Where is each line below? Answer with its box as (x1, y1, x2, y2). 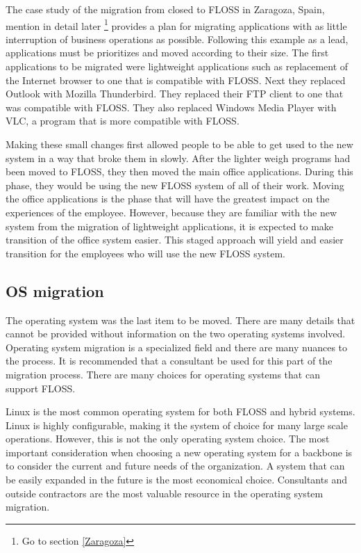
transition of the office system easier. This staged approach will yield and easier (6, 232, 344, 247)
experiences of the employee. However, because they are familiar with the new (6, 205, 337, 219)
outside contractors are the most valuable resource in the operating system (6, 486, 324, 500)
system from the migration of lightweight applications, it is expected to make (6, 218, 334, 233)
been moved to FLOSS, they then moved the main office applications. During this (6, 164, 353, 179)
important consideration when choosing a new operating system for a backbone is (6, 444, 353, 459)
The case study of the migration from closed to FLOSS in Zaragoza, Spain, (6, 2, 325, 16)
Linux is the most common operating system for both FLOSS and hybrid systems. (6, 404, 355, 419)
